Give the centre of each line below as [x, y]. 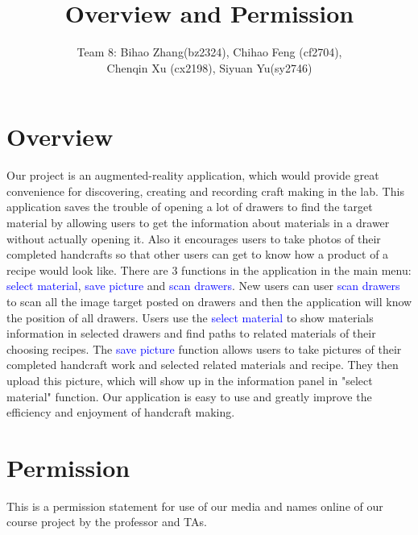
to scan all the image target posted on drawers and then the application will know [209, 301]
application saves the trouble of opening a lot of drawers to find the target [190, 207]
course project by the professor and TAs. [107, 522]
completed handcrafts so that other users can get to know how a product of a [198, 254]
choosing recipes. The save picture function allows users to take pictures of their [204, 348]
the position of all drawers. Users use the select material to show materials [190, 317]
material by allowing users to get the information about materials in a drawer [198, 223]
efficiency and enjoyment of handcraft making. [121, 412]
